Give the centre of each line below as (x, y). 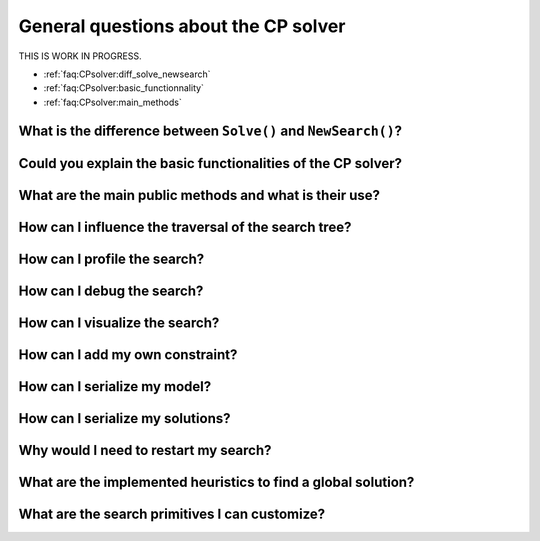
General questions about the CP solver (182, 26)
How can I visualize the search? (119, 322)
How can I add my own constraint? (128, 354)
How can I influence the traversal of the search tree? (185, 226)
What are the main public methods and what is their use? (199, 195)
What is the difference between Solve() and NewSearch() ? (210, 130)
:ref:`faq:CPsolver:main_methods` (112, 102)
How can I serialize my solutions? (124, 418)
